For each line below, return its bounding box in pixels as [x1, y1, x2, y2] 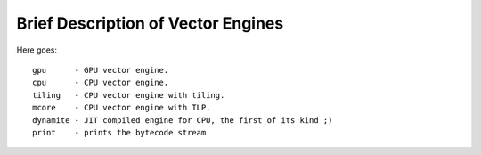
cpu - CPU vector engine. [32, 77, 169, 88]
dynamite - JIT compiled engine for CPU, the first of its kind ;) [32, 115, 333, 125]
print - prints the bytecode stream [32, 127, 207, 137]
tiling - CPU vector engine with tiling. [32, 90, 225, 100]
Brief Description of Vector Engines [16, 13, 284, 33]
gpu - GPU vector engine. [32, 65, 169, 75]
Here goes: [16, 45, 58, 55]
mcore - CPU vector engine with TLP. [32, 102, 211, 113]
